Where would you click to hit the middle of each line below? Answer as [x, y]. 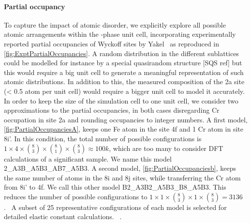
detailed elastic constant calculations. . [63, 216]
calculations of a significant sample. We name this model [88, 158]
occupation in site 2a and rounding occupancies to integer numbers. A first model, [126, 119]
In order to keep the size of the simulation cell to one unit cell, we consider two [121, 100]
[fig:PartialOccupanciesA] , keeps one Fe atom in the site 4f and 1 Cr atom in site [124, 129]
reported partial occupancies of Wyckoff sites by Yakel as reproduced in [112, 43]
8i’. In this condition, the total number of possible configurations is [103, 138]
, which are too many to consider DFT [166, 148]
